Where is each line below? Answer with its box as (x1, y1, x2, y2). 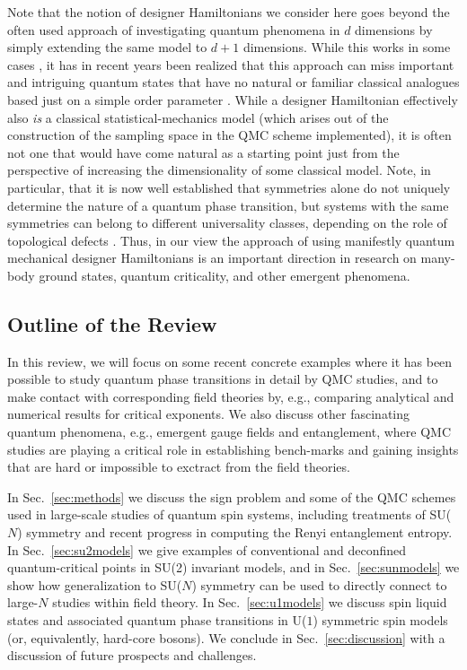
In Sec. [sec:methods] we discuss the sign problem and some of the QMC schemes (7, 487, 456, 506)
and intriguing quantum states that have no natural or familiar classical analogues (7, 73, 460, 91)
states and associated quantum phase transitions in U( (7, 611, 307, 630)
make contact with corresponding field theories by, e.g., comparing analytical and (7, 387, 454, 405)
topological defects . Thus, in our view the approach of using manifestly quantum (7, 231, 455, 249)
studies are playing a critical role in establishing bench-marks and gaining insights (7, 439, 459, 458)
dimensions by (355, 20, 433, 39)
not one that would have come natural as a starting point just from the (7, 143, 400, 161)
